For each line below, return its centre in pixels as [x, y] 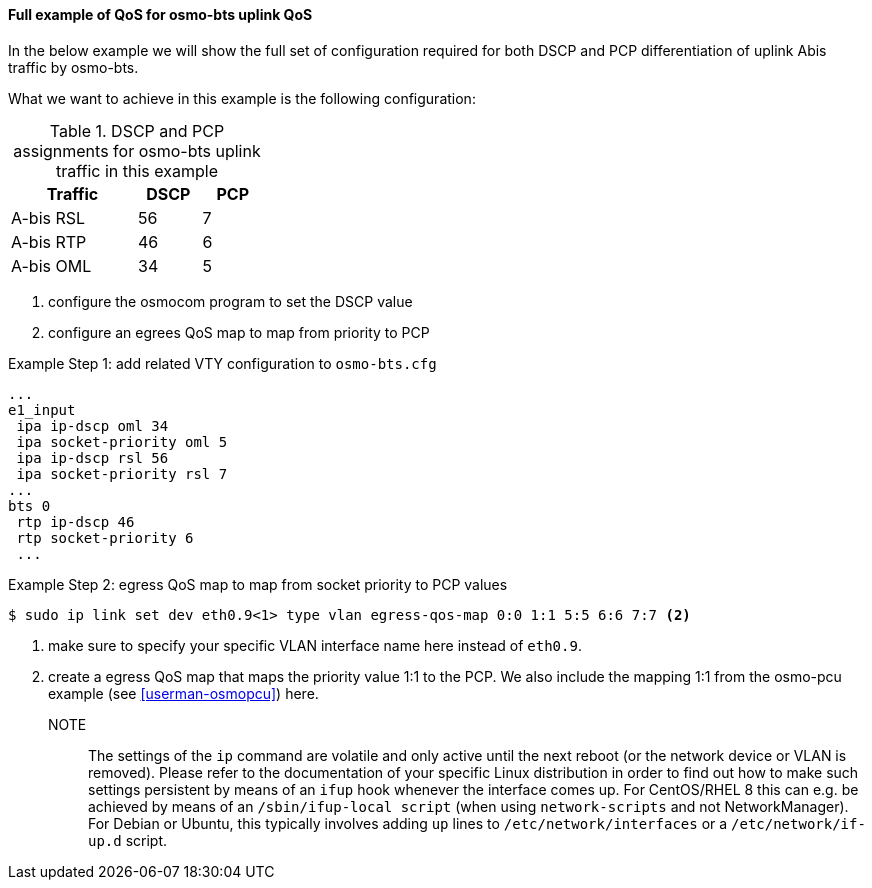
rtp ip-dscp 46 [75, 521]
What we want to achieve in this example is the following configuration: [242, 98]
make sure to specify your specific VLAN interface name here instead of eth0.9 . [315, 645]
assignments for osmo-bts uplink [137, 150]
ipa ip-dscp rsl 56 [92, 457]
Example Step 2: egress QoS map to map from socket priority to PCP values [258, 584]
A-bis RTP [49, 241]
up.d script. [128, 840]
